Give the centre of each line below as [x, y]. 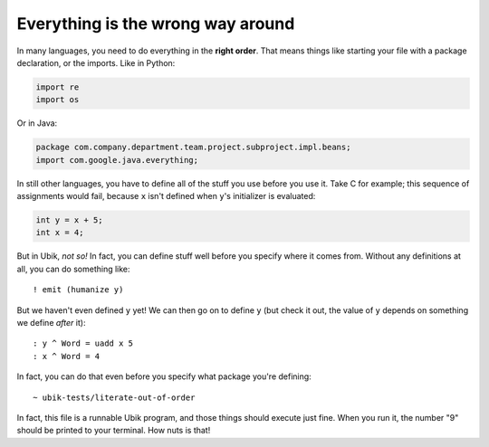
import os [58, 100]
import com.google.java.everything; [117, 160]
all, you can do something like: [73, 269]
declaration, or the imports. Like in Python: [96, 62]
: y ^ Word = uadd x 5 [83, 343]
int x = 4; [60, 233]
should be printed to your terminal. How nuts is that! [114, 431]
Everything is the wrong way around [156, 24]
